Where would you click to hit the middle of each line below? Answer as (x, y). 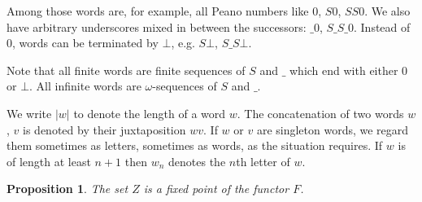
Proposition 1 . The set (67, 189)
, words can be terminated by (85, 43)
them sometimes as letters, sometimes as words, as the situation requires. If (195, 145)
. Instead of (382, 26)
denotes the (197, 161)
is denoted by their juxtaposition (104, 129)
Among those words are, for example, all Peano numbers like (158, 11)
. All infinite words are (85, 86)
